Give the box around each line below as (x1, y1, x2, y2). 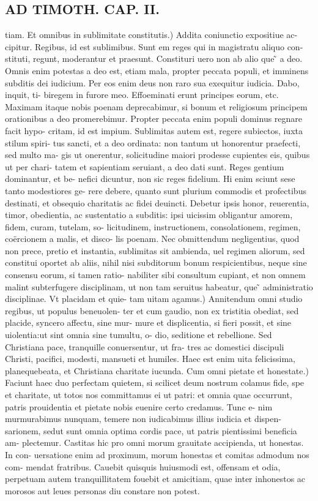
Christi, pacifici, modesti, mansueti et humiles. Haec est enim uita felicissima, (5, 352, 295, 365)
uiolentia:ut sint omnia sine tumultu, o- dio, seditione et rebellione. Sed (5, 328, 272, 341)
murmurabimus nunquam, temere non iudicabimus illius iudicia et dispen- (5, 412, 281, 425)
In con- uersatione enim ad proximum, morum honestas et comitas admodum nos (5, 448, 309, 461)
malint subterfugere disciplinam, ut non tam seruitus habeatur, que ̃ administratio (5, 280, 313, 293)
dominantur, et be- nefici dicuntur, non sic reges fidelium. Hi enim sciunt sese (5, 172, 295, 185)
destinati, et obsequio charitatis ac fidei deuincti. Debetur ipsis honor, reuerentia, (5, 196, 309, 209)
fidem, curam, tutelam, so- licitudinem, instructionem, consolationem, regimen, (5, 220, 301, 233)
